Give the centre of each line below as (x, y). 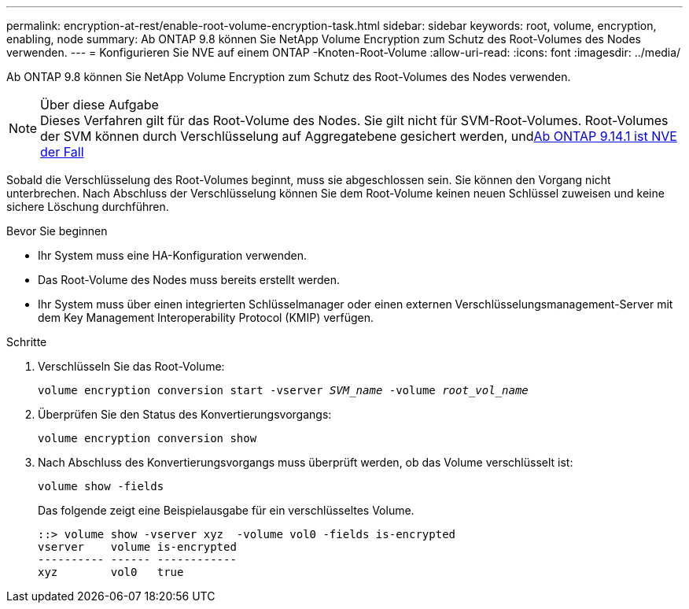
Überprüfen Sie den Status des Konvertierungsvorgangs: (185, 414)
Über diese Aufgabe (99, 105)
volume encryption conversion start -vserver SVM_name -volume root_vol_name (283, 390)
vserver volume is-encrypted (137, 547)
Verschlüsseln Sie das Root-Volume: (131, 366)
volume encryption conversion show (147, 438)
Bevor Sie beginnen (57, 231)
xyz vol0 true (111, 572)
